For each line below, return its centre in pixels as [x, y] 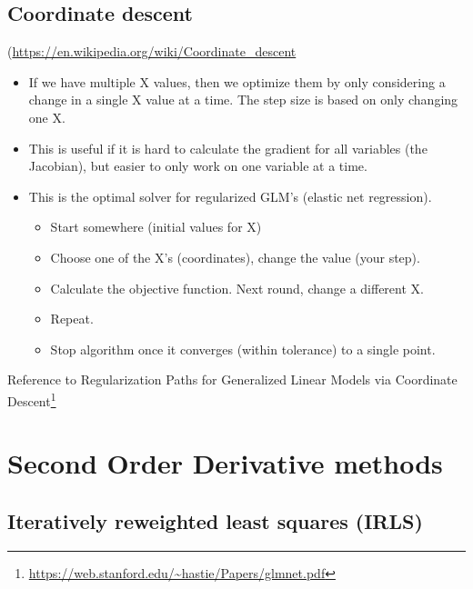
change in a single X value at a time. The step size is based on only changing [243, 100]
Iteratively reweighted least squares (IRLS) [215, 520]
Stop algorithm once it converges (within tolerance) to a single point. [243, 349]
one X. [47, 117]
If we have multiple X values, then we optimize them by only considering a [237, 81]
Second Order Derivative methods [225, 463]
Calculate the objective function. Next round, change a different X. [237, 288]
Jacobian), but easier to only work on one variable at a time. [198, 166]
